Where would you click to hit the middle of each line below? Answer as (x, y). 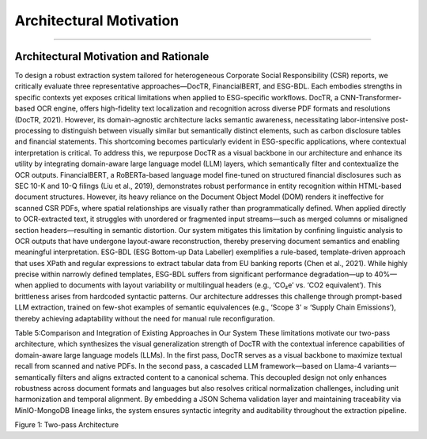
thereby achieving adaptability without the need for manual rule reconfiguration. (145, 318)
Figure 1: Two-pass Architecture (66, 425)
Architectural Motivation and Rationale (112, 56)
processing (33, 131)
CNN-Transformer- (371, 97)
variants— (380, 366)
